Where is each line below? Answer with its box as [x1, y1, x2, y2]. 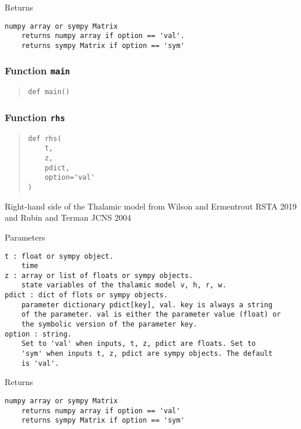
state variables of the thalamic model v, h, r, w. [21, 281, 227, 290]
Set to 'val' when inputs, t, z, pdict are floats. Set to [21, 339, 256, 348]
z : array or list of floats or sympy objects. [5, 271, 193, 280]
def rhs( [27, 134, 62, 143]
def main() [27, 88, 70, 97]
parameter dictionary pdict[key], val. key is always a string [21, 300, 273, 309]
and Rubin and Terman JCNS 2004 [5, 211, 132, 224]
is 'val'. [21, 359, 60, 368]
